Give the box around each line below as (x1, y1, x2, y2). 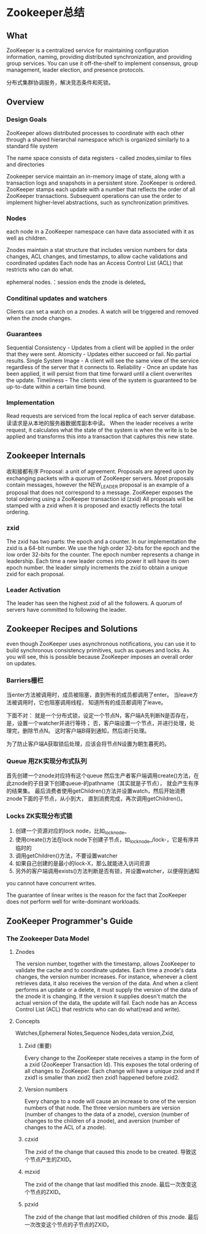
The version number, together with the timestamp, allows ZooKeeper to (15, 960, 196, 967)
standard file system (6, 142, 58, 150)
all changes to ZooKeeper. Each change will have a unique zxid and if (24, 1067, 200, 1075)
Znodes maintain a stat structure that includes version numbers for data (6, 246, 188, 253)
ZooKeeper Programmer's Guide (6, 916, 133, 926)
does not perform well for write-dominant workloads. (6, 898, 140, 905)
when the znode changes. (6, 314, 72, 322)
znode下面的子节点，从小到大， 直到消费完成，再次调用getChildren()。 (6, 795, 186, 802)
